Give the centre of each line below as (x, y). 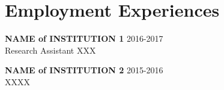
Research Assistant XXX (50, 50)
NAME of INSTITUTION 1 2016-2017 (84, 38)
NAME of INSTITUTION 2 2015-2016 (84, 70)
